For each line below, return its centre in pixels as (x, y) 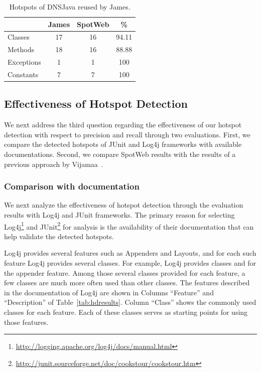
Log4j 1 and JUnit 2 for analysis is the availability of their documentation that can (129, 226)
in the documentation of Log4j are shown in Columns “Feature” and (109, 292)
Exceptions (24, 62)
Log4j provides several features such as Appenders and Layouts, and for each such (130, 253)
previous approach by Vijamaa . (54, 164)
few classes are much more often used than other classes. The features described (127, 283)
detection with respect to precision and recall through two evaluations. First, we (127, 134)
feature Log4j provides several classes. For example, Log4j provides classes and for (130, 263)
